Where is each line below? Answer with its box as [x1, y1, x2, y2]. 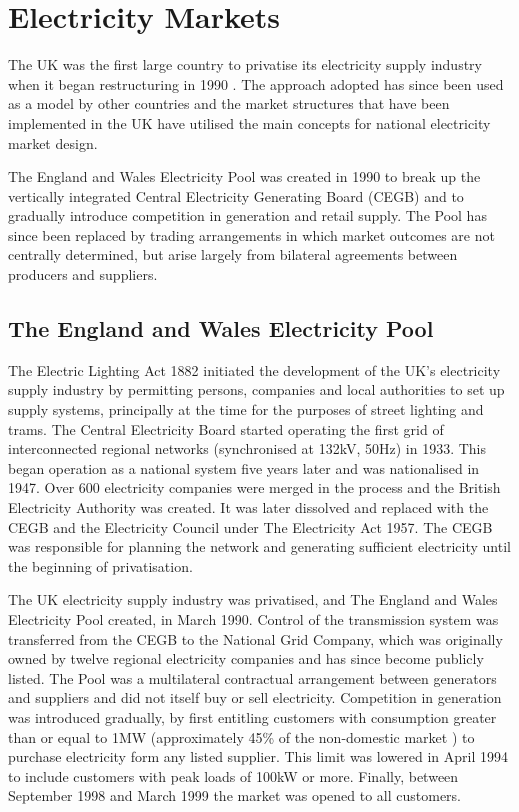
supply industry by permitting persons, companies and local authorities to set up [8, 379, 505, 400]
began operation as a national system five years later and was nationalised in [8, 457, 480, 478]
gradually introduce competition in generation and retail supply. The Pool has [8, 205, 487, 226]
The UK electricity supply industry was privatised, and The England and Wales [8, 589, 498, 610]
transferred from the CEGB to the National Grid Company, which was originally [8, 628, 503, 649]
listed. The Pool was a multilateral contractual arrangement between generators [8, 667, 497, 688]
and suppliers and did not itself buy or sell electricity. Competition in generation [8, 687, 502, 708]
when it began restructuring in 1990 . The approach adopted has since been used [8, 73, 504, 94]
